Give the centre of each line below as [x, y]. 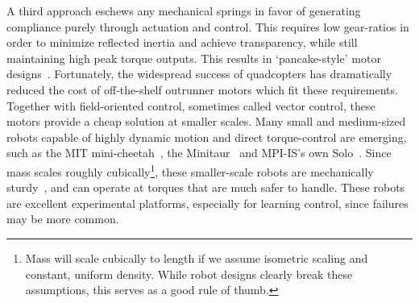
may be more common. [63, 219]
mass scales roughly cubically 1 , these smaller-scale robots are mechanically [190, 170]
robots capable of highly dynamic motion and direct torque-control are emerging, [207, 137]
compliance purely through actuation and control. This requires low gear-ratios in [208, 26]
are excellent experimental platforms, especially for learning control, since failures [207, 203]
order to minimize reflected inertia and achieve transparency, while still [182, 42]
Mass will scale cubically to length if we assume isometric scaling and [197, 257]
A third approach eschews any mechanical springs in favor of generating [184, 10]
